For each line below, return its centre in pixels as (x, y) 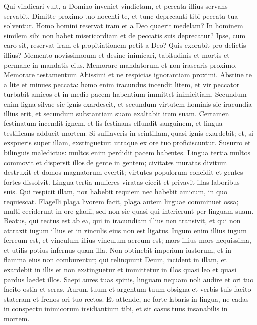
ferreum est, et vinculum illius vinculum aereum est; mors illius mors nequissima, (128, 240)
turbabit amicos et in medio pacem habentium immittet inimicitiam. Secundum (125, 94)
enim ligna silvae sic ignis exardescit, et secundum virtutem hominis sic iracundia (128, 103)
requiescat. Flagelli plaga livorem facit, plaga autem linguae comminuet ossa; (121, 201)
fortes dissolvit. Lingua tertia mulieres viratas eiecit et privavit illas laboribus (122, 181)
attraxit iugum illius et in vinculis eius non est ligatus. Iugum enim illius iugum (125, 230)
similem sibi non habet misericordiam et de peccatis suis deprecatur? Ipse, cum (125, 35)
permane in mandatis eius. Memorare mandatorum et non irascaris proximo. (121, 64)
